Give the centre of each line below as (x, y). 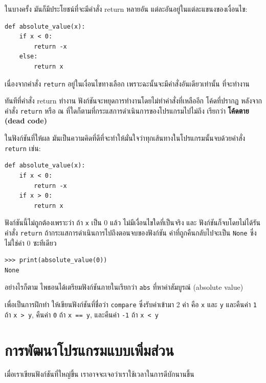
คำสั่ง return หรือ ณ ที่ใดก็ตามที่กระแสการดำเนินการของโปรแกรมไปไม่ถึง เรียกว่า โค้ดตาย (127, 110)
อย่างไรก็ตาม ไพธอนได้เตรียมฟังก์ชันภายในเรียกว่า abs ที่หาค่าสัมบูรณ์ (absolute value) (124, 287)
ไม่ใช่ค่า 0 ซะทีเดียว (31, 242)
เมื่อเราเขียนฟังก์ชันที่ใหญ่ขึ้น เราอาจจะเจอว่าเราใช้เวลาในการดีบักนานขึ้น (99, 374)
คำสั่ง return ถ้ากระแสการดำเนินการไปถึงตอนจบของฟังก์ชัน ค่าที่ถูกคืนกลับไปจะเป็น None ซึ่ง (131, 232)
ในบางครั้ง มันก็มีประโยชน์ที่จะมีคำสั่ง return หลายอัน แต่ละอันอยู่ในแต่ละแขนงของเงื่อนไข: (126, 9)
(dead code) (26, 121)
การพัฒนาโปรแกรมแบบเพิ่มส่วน (89, 349)
